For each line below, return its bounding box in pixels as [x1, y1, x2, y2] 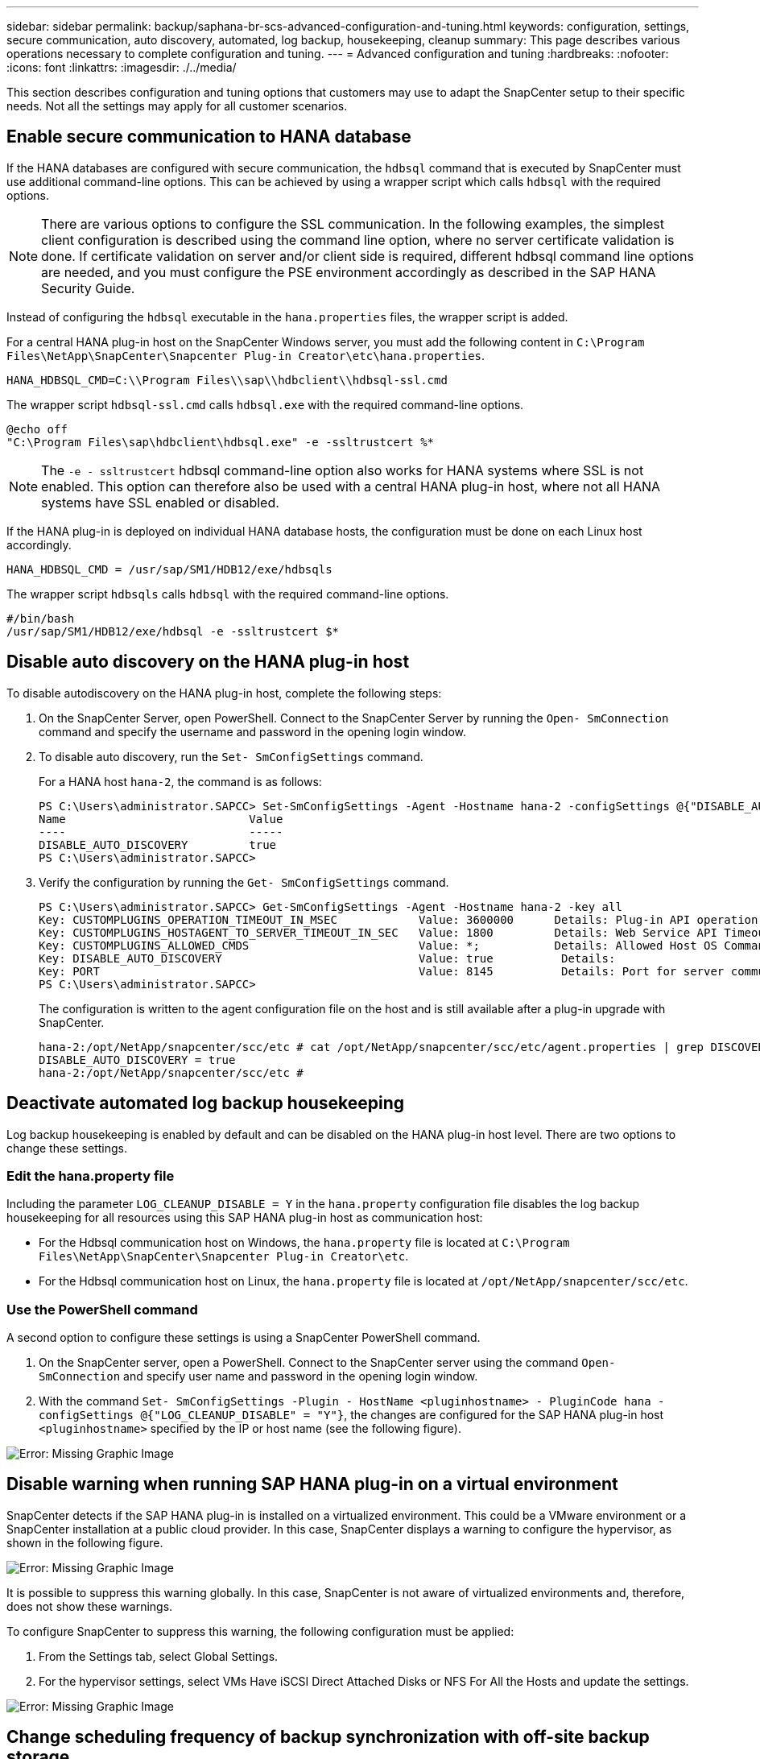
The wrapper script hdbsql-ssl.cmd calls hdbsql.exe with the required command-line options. [6, 397, 524, 412]
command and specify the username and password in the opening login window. [39, 724, 467, 739]
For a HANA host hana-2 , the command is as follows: [39, 774, 322, 788]
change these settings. [6, 1140, 127, 1155]
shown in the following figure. [6, 1535, 163, 1550]
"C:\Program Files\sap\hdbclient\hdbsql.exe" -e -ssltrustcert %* [6, 435, 435, 449]
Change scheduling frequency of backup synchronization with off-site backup [6, 1727, 650, 1748]
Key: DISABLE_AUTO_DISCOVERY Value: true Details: [39, 951, 616, 965]
